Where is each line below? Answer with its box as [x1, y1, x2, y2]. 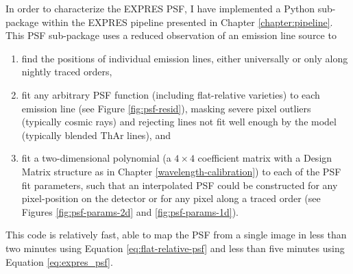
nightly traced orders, [21, 64, 112, 79]
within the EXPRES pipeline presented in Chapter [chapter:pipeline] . [41, 14, 333, 29]
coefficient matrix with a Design [197, 151, 332, 165]
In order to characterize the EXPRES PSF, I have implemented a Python [5, 1, 315, 15]
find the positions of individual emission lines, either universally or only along [21, 51, 348, 65]
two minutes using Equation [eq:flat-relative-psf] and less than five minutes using [5, 240, 345, 255]
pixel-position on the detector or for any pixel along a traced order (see [21, 191, 321, 206]
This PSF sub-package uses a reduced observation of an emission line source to [5, 28, 337, 42]
